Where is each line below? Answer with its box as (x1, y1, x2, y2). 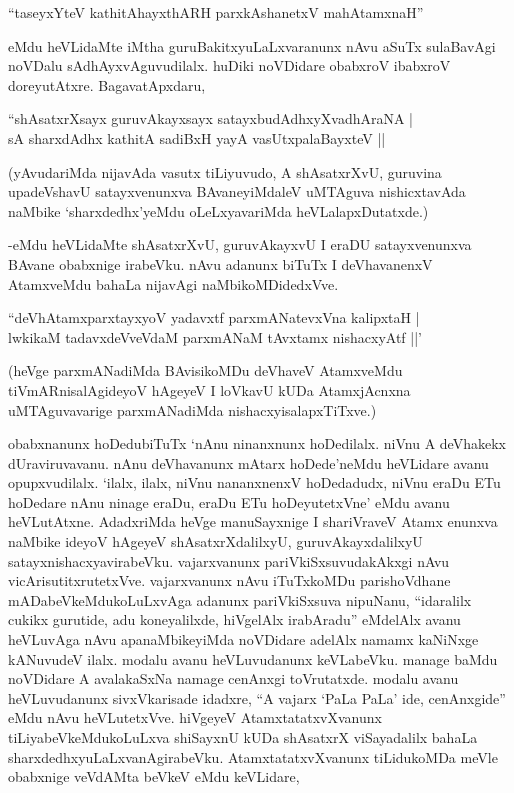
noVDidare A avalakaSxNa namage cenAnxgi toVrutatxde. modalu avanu (8, 668, 459, 689)
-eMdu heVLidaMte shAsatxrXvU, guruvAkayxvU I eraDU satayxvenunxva (8, 234, 472, 255)
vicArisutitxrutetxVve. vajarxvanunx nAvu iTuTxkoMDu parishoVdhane (8, 570, 451, 591)
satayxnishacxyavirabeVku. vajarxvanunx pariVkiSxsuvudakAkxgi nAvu (8, 550, 450, 571)
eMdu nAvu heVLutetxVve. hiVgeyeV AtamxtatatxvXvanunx (8, 707, 382, 728)
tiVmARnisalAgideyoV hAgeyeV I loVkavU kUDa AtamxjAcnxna (8, 379, 411, 400)
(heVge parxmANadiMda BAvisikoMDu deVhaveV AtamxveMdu (8, 360, 403, 381)
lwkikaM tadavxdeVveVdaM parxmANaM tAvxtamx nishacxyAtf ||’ (8, 326, 422, 347)
